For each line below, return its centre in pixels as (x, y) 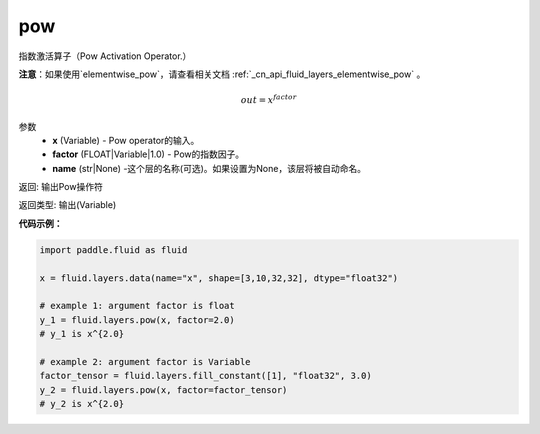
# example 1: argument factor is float (137, 306)
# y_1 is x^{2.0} (82, 334)
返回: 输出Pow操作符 (61, 187)
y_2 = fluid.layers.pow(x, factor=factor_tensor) (163, 389)
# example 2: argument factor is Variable (145, 361)
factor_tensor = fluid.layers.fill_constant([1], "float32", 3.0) (205, 376)
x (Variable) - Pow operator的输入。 (126, 140)
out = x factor (268, 99)
